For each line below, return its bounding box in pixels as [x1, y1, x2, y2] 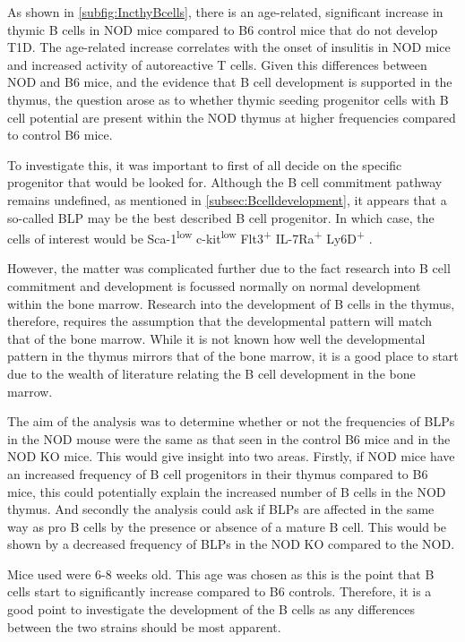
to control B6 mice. [7, 125, 113, 144]
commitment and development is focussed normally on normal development [7, 276, 421, 295]
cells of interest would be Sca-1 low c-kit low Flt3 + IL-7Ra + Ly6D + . [7, 227, 373, 247]
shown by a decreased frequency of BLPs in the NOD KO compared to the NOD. [7, 535, 455, 553]
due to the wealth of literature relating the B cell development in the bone [7, 364, 416, 382]
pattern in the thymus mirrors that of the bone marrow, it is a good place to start [7, 347, 459, 365]
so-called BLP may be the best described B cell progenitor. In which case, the [7, 208, 435, 227]
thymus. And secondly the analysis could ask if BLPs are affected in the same [7, 500, 435, 518]
